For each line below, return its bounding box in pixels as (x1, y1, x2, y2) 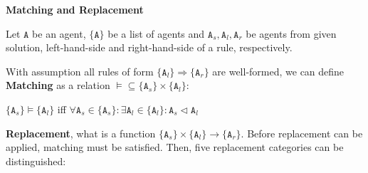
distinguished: (6, 153, 66, 168)
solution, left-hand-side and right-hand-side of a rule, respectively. (6, 40, 293, 55)
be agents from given (246, 26, 337, 41)
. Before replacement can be (241, 125, 363, 140)
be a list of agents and (107, 26, 205, 41)
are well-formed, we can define (212, 63, 345, 78)
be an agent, (32, 26, 86, 41)
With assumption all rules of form (6, 63, 154, 78)
